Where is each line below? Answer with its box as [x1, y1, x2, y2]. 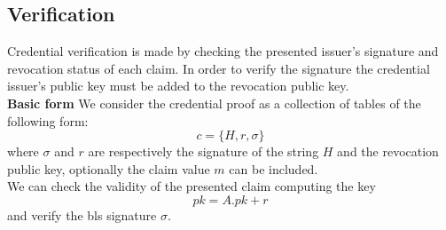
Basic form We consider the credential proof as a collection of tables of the [7, 93, 421, 112]
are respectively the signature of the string [88, 142, 319, 161]
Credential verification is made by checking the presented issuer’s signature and [7, 42, 439, 60]
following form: [7, 111, 89, 130]
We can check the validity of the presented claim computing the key [7, 177, 376, 195]
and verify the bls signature [7, 205, 157, 224]
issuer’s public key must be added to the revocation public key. [7, 76, 349, 95]
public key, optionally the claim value [7, 159, 210, 178]
